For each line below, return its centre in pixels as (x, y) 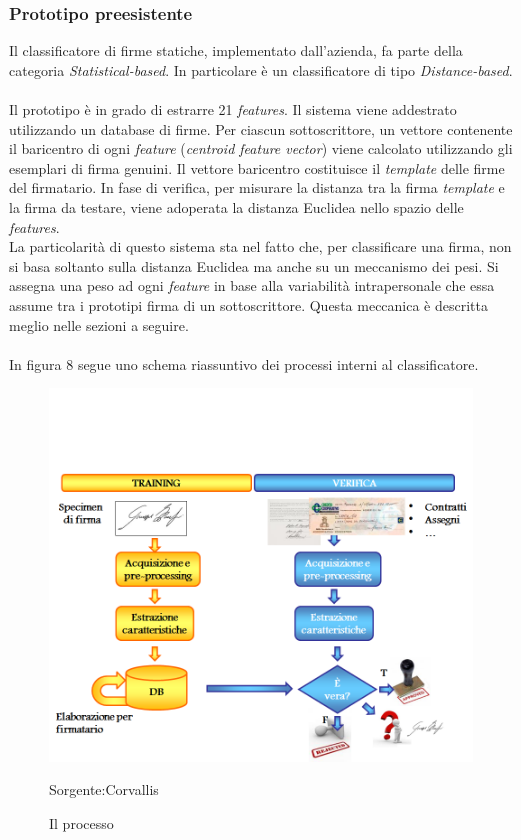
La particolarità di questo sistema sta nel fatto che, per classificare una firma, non (260, 246)
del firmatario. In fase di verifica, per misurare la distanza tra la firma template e (257, 187)
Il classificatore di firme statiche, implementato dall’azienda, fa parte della (236, 50)
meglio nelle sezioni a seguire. (99, 324)
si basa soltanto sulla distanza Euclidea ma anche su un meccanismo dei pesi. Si (254, 265)
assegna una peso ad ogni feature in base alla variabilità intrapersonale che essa (252, 285)
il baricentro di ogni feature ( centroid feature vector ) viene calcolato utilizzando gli (261, 148)
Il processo (81, 822)
